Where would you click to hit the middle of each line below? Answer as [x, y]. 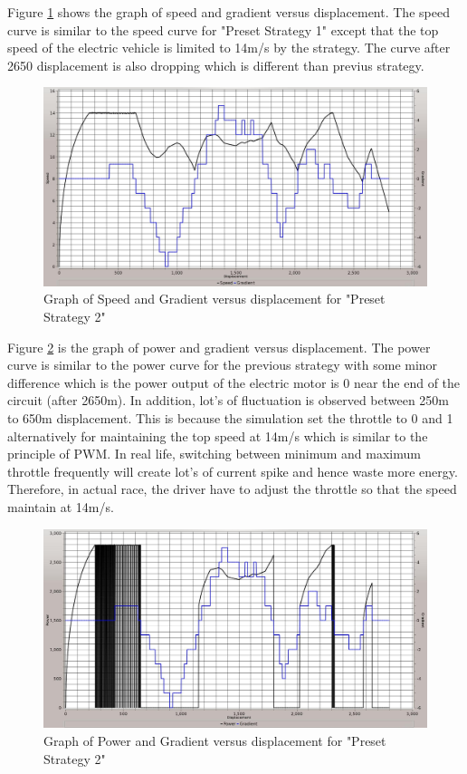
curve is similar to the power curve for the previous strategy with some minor [223, 365]
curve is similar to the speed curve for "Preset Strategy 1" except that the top [223, 29]
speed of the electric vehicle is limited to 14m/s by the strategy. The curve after [229, 48]
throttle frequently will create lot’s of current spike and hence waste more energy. [233, 471]
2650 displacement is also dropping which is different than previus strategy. [216, 65]
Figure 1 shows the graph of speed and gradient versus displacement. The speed [229, 12]
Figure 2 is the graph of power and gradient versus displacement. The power [219, 347]
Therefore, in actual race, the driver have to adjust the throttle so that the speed [232, 489]
